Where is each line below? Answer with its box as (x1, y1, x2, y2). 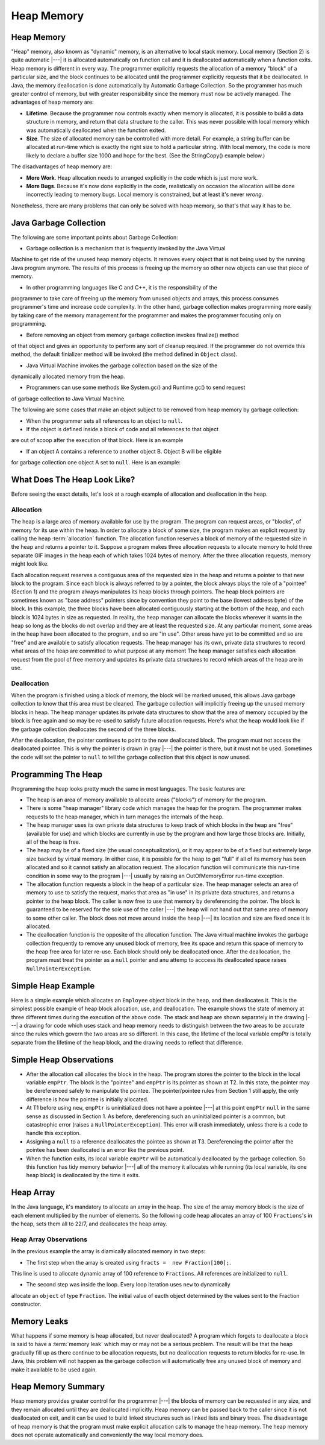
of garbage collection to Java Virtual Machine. (11, 395, 126, 402)
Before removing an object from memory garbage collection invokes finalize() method (26, 331, 239, 338)
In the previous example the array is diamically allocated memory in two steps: (11, 1248, 206, 1255)
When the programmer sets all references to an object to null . (26, 417, 183, 425)
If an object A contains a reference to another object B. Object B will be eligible (26, 447, 222, 455)
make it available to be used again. (11, 1366, 97, 1373)
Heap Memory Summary (11, 1382, 105, 1392)
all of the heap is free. (26, 838, 81, 846)
